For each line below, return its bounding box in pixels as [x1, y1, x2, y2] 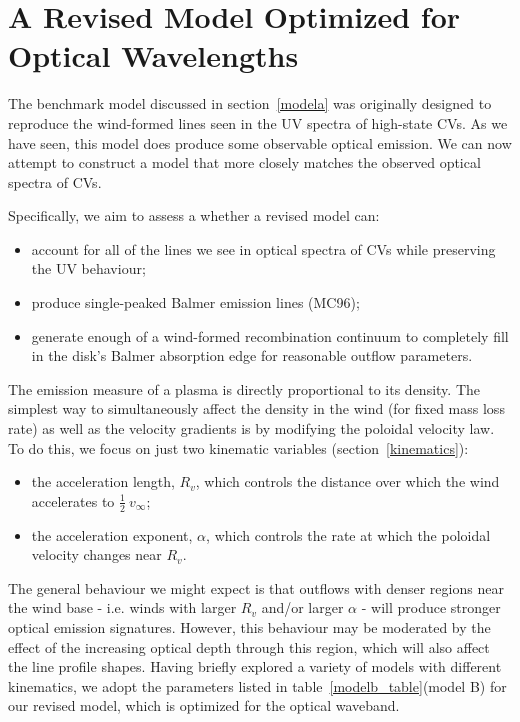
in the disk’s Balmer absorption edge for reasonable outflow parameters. [31, 345, 473, 366]
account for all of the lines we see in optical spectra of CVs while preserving [31, 238, 496, 259]
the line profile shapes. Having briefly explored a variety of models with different [8, 656, 502, 677]
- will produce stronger [361, 597, 501, 618]
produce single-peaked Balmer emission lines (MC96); [31, 292, 360, 313]
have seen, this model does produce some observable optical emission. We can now [8, 132, 512, 153]
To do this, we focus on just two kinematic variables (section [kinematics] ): [8, 437, 469, 458]
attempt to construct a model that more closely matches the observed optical [8, 152, 481, 173]
